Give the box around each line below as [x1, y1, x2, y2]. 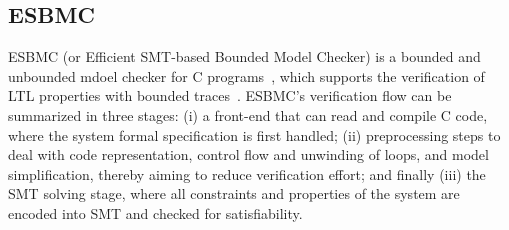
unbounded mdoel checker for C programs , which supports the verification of [8, 65, 485, 86]
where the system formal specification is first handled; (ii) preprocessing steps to [8, 124, 501, 145]
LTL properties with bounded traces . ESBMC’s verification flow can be [8, 85, 452, 106]
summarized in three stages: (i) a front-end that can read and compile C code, [8, 104, 488, 125]
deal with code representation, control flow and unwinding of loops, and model [8, 144, 489, 165]
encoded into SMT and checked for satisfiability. [8, 202, 303, 223]
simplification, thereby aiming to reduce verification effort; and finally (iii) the [8, 163, 486, 184]
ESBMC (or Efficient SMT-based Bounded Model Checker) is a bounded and [8, 46, 481, 67]
